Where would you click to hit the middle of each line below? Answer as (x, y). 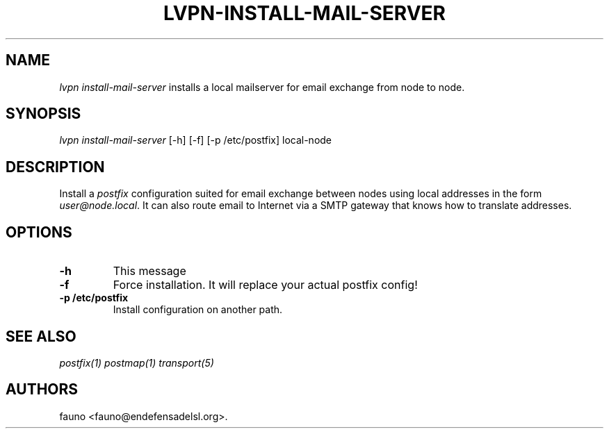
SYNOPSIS (43, 114)
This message (149, 271)
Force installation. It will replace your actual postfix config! (265, 285)
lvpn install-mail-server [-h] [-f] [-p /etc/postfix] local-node (196, 140)
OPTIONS (39, 232)
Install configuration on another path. (198, 310)
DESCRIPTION (55, 167)
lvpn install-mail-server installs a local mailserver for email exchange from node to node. (262, 87)
